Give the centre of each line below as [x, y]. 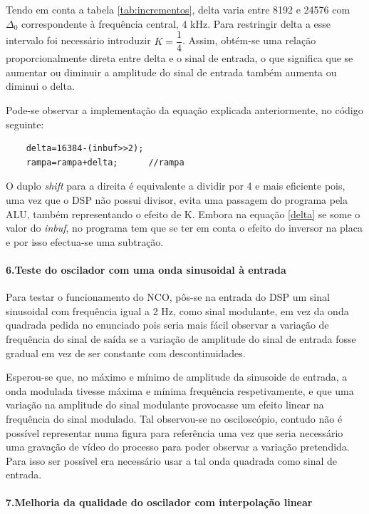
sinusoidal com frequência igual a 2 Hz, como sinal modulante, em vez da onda [177, 310]
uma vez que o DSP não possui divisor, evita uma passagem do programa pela [177, 200]
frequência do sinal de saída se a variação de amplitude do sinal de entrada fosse [181, 338]
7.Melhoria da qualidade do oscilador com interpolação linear [159, 502]
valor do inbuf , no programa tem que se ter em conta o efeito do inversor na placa [184, 228]
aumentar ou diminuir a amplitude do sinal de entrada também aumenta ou [171, 72]
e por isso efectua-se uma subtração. [85, 241]
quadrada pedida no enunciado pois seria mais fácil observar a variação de [167, 325]
